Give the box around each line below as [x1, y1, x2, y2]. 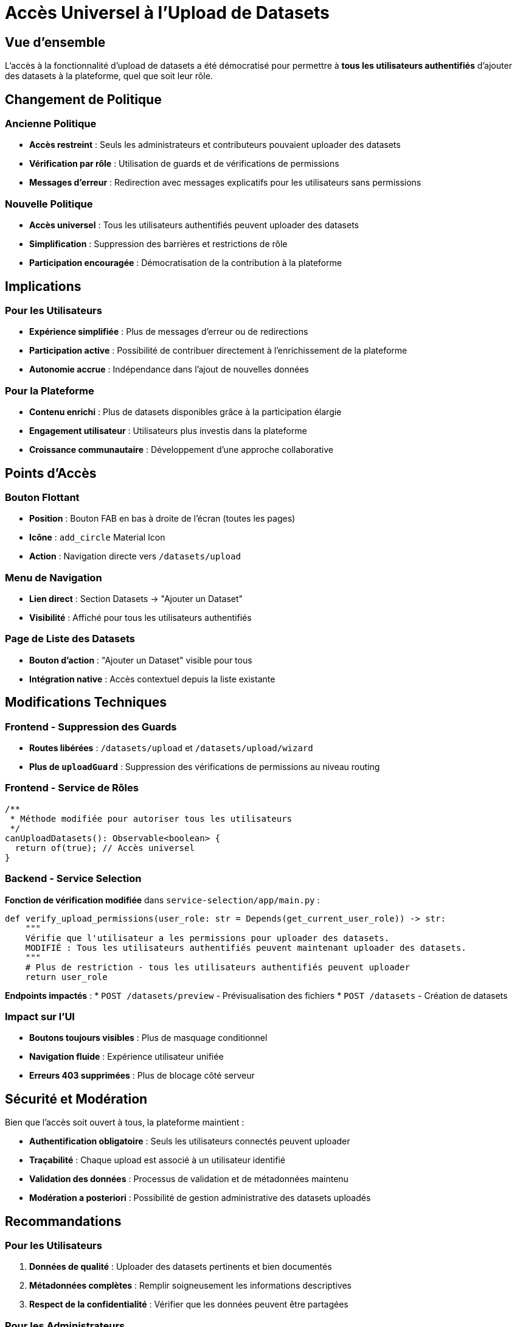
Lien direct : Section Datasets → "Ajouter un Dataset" [29, 593, 243, 604]
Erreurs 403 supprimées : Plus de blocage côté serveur [29, 1070, 255, 1081]
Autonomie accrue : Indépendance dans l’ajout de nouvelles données [29, 364, 309, 375]
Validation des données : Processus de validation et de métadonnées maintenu [29, 1174, 349, 1185]
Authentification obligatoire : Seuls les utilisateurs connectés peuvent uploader [29, 1136, 350, 1147]
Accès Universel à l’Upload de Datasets [5, 2, 330, 23]
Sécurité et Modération [5, 1091, 148, 1107]
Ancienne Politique [5, 117, 97, 130]
